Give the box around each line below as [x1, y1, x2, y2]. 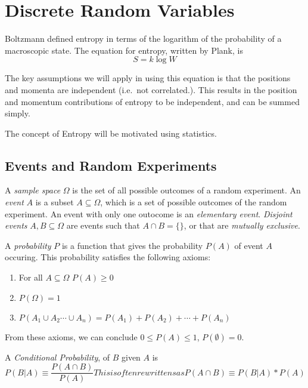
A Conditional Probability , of [5, 350, 110, 363]
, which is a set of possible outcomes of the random [100, 196, 287, 208]
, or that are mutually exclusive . [183, 219, 300, 232]
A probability [5, 239, 51, 251]
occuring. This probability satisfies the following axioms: [5, 251, 211, 263]
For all [18, 271, 43, 284]
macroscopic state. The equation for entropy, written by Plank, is [5, 44, 243, 56]
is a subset [35, 196, 74, 208]
